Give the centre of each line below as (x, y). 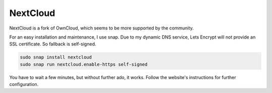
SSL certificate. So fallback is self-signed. (53, 44)
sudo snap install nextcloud (56, 57)
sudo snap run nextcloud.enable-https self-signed (84, 64)
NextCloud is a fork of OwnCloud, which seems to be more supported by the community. (101, 28)
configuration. (24, 84)
